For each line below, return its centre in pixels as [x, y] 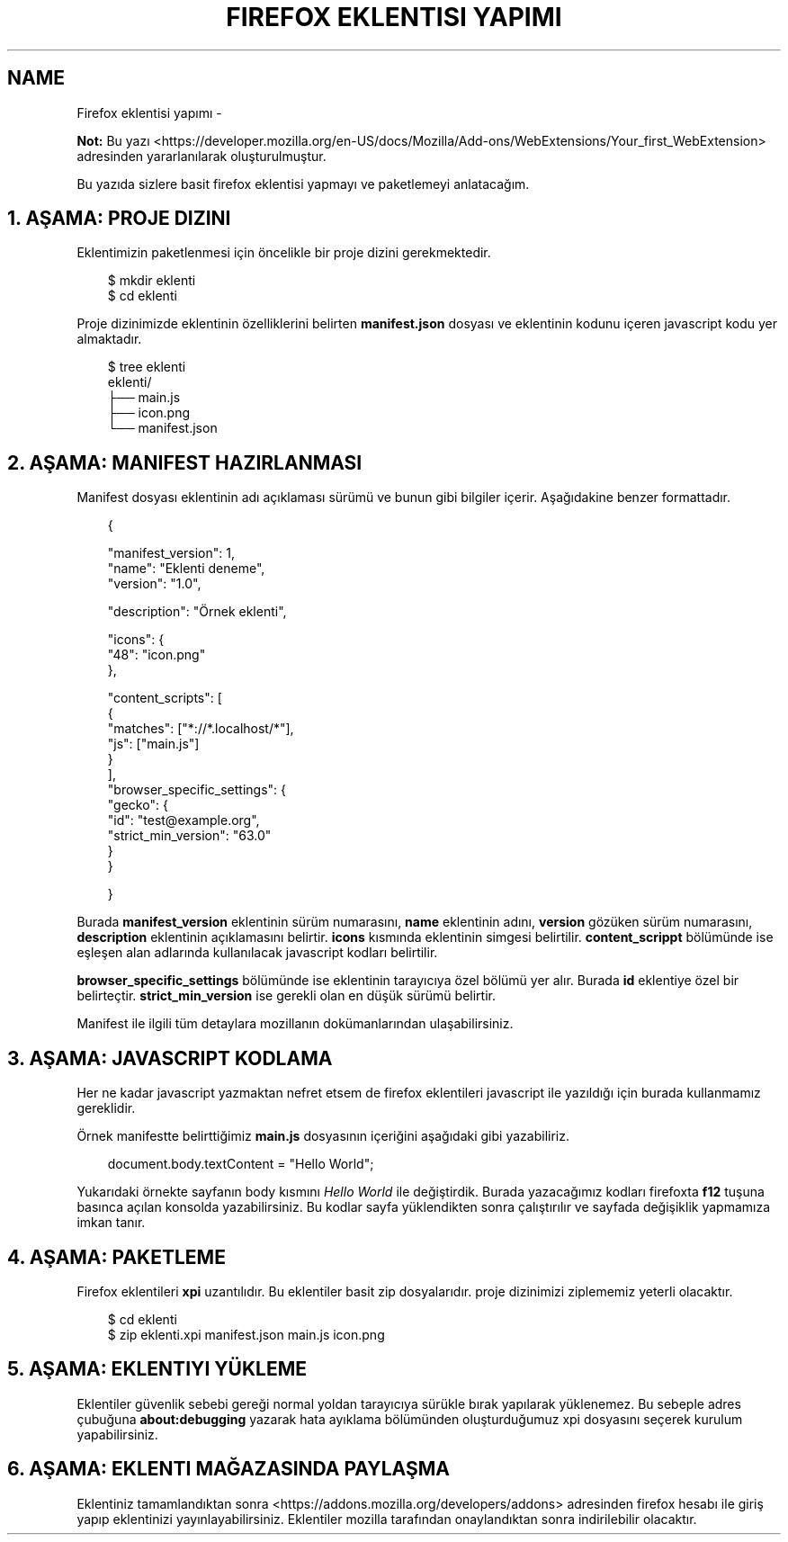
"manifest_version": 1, [171, 553]
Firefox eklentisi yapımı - [149, 112]
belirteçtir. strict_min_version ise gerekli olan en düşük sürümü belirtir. [286, 996]
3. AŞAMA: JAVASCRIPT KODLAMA [170, 1058]
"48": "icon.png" [157, 655]
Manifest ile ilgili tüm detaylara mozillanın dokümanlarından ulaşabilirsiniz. [295, 1024]
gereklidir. [106, 1108]
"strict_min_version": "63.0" [189, 836]
